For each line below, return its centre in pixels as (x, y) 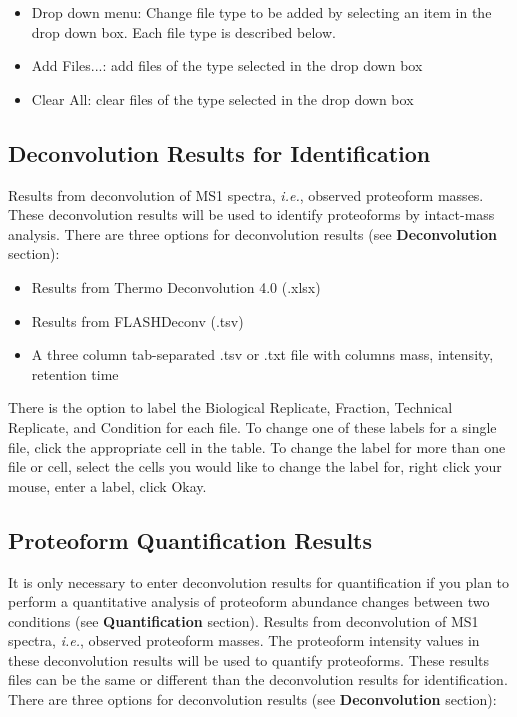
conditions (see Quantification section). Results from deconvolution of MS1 (243, 620)
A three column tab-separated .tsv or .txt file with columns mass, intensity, (262, 354)
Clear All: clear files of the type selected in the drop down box (222, 98)
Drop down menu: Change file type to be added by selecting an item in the (261, 12)
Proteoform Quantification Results (190, 539)
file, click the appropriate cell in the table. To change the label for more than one (257, 446)
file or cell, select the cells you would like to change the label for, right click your (255, 466)
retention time (75, 373)
